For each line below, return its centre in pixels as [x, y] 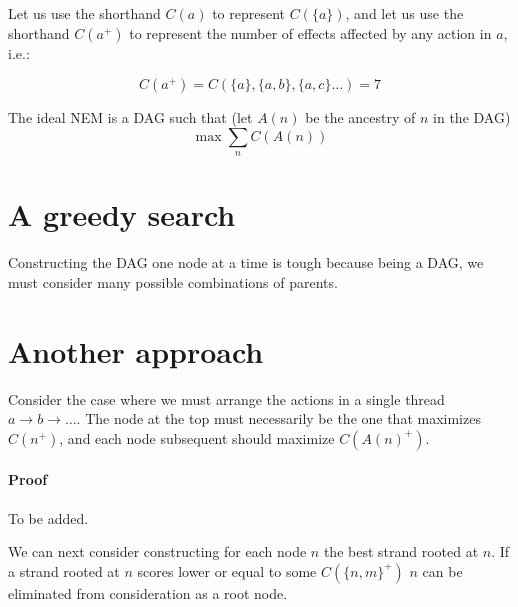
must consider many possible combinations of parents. [173, 281]
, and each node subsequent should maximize [197, 437]
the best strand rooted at [401, 551]
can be [442, 570]
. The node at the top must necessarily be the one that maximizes [278, 418]
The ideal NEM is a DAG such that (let [130, 117]
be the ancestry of [360, 117]
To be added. [48, 517]
